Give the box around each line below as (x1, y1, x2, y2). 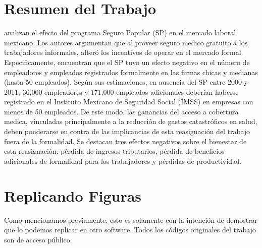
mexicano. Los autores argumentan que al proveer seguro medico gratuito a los (4, 37, 248, 47)
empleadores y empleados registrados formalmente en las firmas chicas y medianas (4, 67, 258, 77)
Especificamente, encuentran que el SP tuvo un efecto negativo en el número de (4, 56, 250, 67)
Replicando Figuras (4, 185, 142, 206)
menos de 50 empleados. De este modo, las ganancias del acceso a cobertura (4, 106, 239, 116)
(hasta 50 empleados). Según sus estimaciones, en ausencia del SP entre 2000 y (4, 77, 248, 87)
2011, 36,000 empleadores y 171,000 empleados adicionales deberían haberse (4, 86, 239, 97)
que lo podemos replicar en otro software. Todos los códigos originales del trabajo (4, 224, 256, 235)
